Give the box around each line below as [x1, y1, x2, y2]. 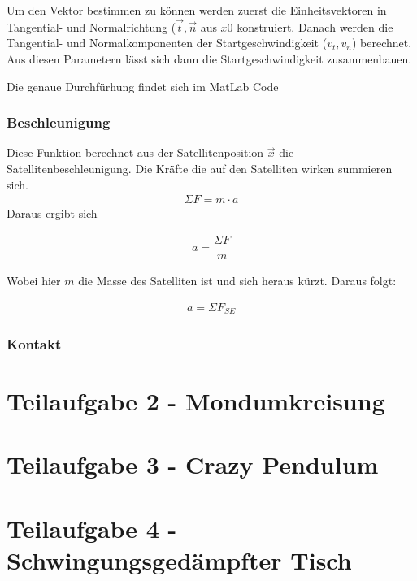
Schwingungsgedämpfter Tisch [7, 543, 352, 576]
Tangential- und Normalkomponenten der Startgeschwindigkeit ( [7, 34, 328, 51]
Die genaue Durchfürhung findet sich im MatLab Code [7, 77, 279, 94]
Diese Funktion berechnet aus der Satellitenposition [7, 144, 264, 161]
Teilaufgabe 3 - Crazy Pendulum [7, 448, 379, 481]
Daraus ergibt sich [7, 205, 98, 222]
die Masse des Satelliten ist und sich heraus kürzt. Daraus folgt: [78, 271, 397, 288]
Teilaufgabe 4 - [7, 511, 177, 544]
